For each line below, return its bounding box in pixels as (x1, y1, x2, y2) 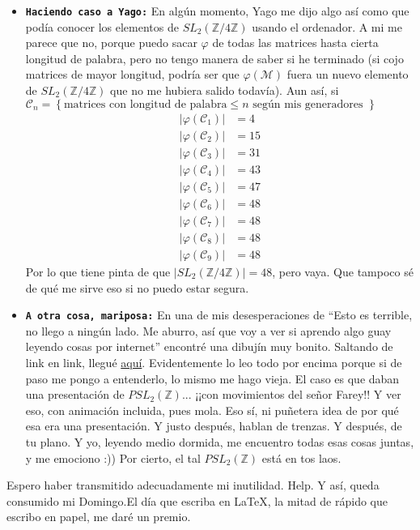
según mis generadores (252, 98, 363, 110)
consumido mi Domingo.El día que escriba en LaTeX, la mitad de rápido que (6, 492, 388, 509)
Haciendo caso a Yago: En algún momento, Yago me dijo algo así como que (25, 2, 409, 19)
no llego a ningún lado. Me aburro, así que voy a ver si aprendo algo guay (25, 322, 392, 339)
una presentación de (25, 386, 125, 403)
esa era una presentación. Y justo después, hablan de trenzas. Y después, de (25, 417, 402, 434)
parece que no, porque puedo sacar (25, 34, 197, 51)
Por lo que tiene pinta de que (25, 263, 171, 280)
